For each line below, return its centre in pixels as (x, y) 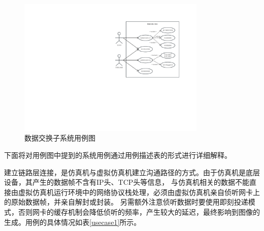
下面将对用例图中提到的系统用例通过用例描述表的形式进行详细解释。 (118, 155)
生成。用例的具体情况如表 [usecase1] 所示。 (73, 222)
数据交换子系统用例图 (60, 138)
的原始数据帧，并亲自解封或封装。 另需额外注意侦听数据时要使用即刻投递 (126, 202)
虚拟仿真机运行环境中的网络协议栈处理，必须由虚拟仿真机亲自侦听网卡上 (139, 192)
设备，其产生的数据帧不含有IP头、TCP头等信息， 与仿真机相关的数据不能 (127, 182)
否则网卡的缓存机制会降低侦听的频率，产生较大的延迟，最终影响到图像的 (139, 211)
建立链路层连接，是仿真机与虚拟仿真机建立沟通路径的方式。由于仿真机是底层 (132, 172)
